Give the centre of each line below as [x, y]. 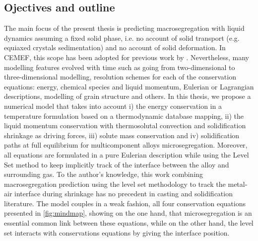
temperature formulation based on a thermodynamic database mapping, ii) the [124, 116]
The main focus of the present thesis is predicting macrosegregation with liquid [124, 28]
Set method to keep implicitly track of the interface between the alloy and [117, 164]
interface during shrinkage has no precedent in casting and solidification [124, 194]
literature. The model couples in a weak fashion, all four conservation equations [125, 203]
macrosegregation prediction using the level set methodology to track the [115, 184]
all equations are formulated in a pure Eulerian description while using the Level [127, 154]
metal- [238, 184]
